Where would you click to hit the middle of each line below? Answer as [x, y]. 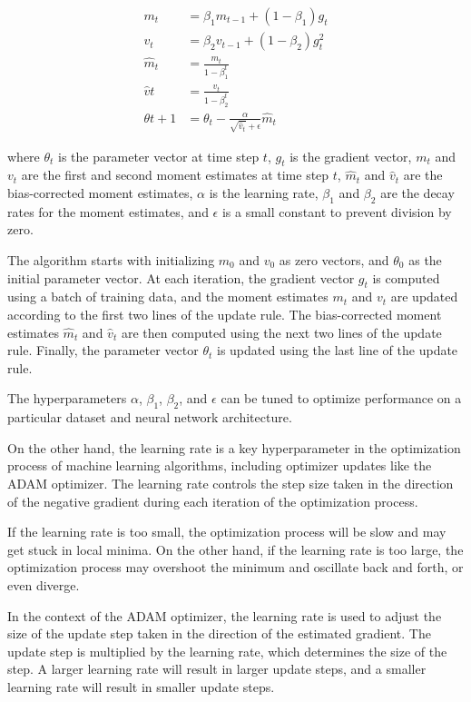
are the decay [417, 193]
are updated [424, 297]
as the [425, 260]
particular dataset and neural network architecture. [150, 417]
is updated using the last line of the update [337, 350]
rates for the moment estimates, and [108, 211]
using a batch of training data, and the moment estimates [168, 297]
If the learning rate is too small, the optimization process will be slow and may [227, 532]
